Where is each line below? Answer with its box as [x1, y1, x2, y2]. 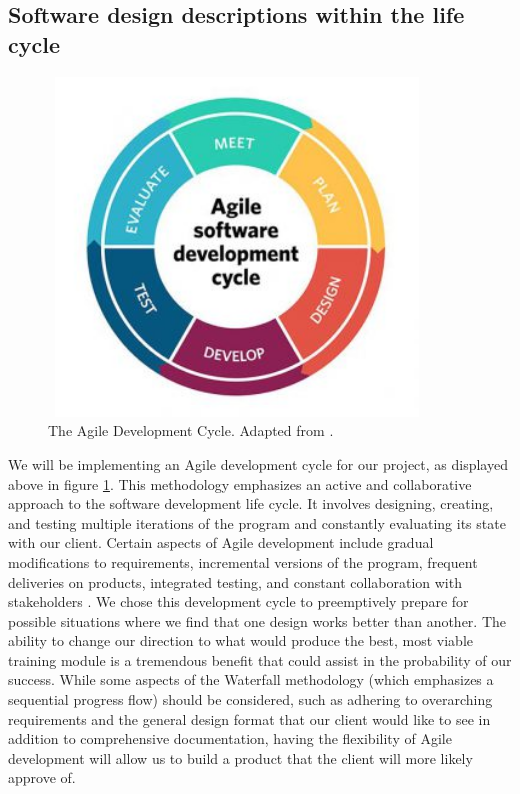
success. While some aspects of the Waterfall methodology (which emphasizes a [8, 669, 494, 690]
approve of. [8, 767, 76, 788]
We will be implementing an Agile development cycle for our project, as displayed [8, 453, 508, 474]
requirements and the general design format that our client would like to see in [8, 708, 491, 729]
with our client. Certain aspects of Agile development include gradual [8, 532, 434, 553]
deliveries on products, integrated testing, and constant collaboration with [8, 571, 462, 592]
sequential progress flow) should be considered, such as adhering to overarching [8, 689, 493, 710]
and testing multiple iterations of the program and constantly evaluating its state [8, 512, 506, 533]
